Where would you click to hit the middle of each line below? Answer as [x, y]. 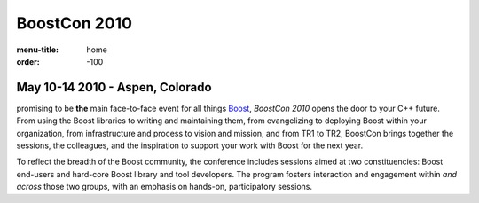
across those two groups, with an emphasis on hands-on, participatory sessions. [164, 187]
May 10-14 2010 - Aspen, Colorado [114, 87]
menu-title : [38, 50]
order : [28, 61]
